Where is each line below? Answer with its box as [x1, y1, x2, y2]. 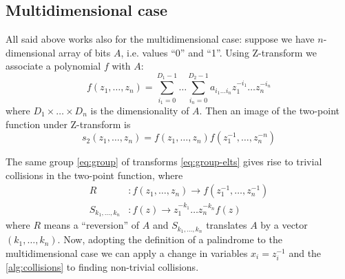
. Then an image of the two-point [199, 103, 339, 117]
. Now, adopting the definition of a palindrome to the [57, 232, 282, 247]
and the [289, 245, 322, 260]
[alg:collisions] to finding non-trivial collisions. [6, 260, 199, 274]
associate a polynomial [6, 59, 101, 73]
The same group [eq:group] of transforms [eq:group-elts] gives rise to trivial [6, 154, 322, 169]
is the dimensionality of [90, 103, 189, 117]
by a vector [260, 218, 308, 232]
